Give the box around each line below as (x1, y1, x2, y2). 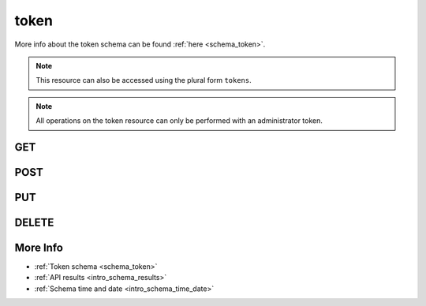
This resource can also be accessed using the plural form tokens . (35, 76, 252, 85)
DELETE (14, 215, 54, 229)
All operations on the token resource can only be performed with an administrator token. (35, 116, 323, 125)
